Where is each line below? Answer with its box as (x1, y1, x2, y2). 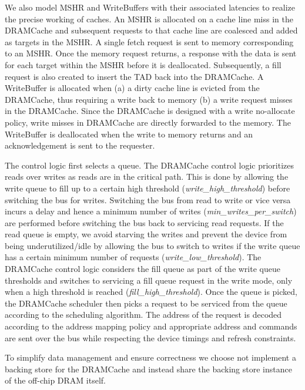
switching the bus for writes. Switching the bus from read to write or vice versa (5, 193, 291, 206)
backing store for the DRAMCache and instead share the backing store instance (5, 362, 292, 375)
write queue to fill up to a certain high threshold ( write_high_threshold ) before (5, 181, 290, 194)
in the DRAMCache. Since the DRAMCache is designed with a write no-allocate (5, 105, 295, 117)
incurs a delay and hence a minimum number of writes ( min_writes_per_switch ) (5, 205, 297, 217)
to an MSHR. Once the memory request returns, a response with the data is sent (5, 47, 297, 59)
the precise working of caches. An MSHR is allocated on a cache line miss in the (5, 12, 293, 25)
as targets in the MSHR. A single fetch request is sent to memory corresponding (5, 35, 294, 48)
